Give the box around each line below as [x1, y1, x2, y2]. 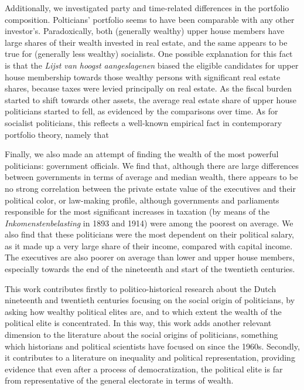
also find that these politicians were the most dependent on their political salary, [5, 228, 295, 240]
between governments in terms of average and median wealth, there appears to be [5, 171, 298, 183]
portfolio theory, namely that [5, 128, 109, 140]
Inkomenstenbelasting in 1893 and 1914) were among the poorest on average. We [5, 216, 293, 229]
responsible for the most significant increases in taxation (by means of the [5, 205, 270, 218]
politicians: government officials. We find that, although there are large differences [5, 159, 299, 171]
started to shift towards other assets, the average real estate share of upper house [5, 93, 296, 106]
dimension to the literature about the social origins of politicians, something [5, 328, 278, 341]
